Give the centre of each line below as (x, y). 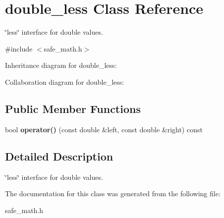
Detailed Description (59, 156)
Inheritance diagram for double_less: (61, 65)
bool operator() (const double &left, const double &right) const (104, 129)
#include (19, 48)
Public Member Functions (73, 108)
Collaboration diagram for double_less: (65, 82)
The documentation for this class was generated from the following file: (113, 193)
